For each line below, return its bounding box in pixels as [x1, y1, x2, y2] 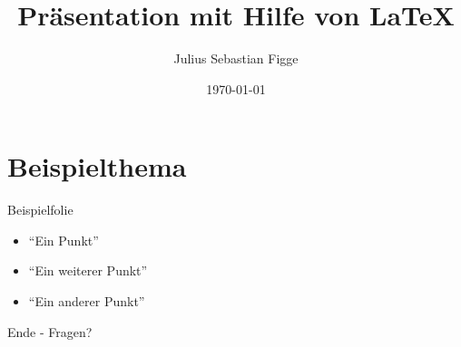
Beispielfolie [7, 200, 74, 219]
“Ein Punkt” [28, 230, 99, 249]
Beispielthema [7, 148, 187, 185]
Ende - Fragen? [7, 322, 93, 341]
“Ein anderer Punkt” [28, 292, 145, 311]
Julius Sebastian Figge [173, 49, 299, 68]
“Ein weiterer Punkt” [28, 261, 148, 280]
